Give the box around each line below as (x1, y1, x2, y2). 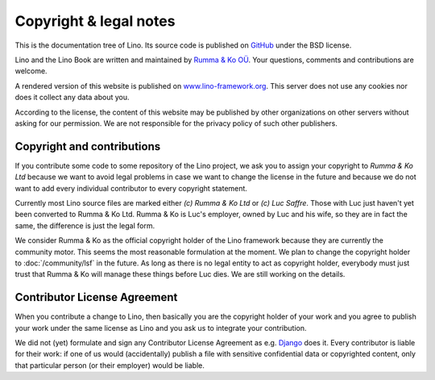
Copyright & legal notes (14, 12, 176, 30)
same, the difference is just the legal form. (14, 220, 155, 230)
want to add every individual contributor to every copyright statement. (14, 183, 247, 193)
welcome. (14, 66, 48, 76)
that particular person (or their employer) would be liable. (14, 360, 205, 370)
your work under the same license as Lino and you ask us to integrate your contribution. (14, 323, 307, 332)
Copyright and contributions (14, 140, 161, 153)
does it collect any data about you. (14, 93, 130, 102)
